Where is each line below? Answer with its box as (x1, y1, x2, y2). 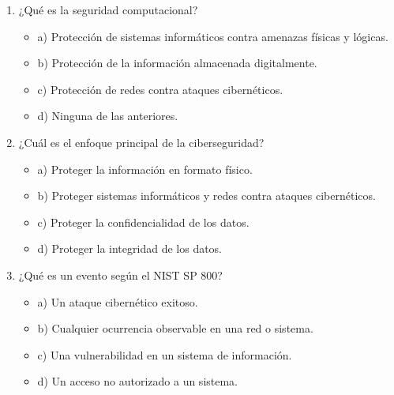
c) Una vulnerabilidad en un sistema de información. (37, 346, 292, 363)
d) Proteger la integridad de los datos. (37, 240, 223, 257)
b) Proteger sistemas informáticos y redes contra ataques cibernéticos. (37, 187, 376, 204)
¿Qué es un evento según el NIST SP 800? (18, 266, 223, 283)
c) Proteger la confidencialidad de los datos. (37, 213, 250, 230)
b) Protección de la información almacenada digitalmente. (37, 55, 317, 71)
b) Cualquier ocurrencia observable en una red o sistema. (37, 320, 313, 337)
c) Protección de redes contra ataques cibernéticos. (37, 81, 283, 97)
